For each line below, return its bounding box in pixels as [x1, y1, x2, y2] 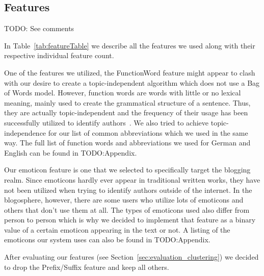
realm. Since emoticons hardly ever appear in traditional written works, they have [4, 174, 260, 185]
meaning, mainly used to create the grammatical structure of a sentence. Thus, [4, 97, 251, 108]
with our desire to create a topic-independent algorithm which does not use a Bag [4, 77, 260, 88]
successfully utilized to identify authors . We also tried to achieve [4, 117, 209, 128]
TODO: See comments [4, 23, 74, 34]
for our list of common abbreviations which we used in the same [48, 127, 248, 138]
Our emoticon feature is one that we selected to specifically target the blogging [4, 164, 251, 175]
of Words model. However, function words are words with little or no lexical [4, 87, 241, 98]
